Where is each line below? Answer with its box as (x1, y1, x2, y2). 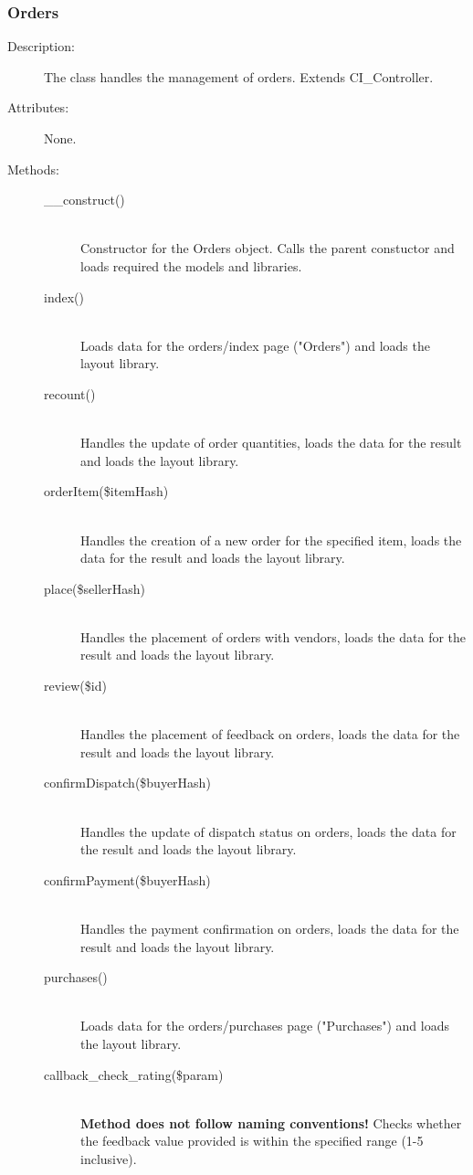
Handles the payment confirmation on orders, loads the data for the (80, 919, 459, 937)
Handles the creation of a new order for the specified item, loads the (80, 530, 462, 549)
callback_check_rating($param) (44, 1064, 224, 1084)
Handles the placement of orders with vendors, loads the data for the (80, 627, 467, 646)
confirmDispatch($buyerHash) (44, 773, 211, 792)
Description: (7, 37, 75, 56)
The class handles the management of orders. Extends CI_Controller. (44, 67, 434, 86)
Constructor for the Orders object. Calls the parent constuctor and (80, 238, 455, 258)
